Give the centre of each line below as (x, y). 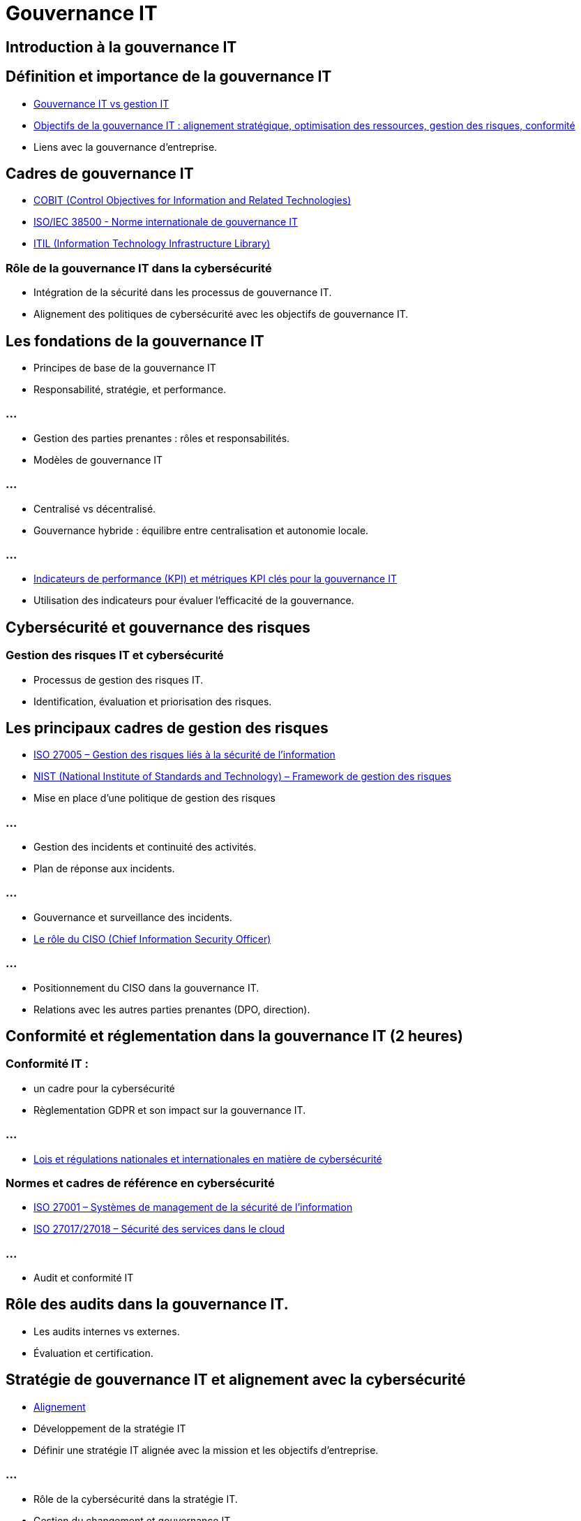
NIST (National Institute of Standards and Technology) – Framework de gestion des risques (242, 777)
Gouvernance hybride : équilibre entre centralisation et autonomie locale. (201, 530)
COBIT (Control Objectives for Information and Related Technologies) (193, 200)
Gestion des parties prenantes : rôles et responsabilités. (162, 438)
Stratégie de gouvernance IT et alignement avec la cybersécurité (236, 1380)
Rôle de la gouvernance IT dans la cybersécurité (139, 268)
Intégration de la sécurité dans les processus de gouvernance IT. (183, 293)
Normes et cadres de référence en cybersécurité (140, 1183)
